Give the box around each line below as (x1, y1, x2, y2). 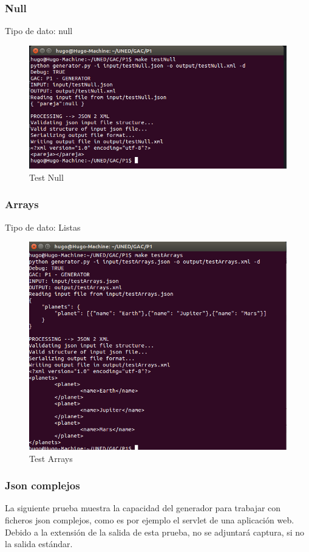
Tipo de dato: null (5, 24, 73, 37)
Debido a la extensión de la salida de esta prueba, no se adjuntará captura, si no (5, 525, 305, 538)
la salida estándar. (5, 537, 73, 550)
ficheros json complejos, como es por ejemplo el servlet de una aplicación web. (5, 513, 294, 526)
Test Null (29, 170, 64, 183)
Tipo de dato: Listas (5, 220, 81, 233)
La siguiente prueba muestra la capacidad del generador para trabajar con (5, 501, 281, 514)
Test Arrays (29, 452, 73, 464)
